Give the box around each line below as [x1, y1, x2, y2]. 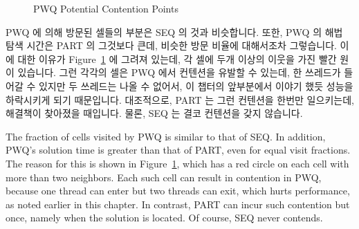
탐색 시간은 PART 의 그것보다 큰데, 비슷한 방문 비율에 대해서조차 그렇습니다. [6, 38, 337, 53]
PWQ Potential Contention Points [33, 1, 178, 15]
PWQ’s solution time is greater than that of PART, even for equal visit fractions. [6, 143, 351, 157]
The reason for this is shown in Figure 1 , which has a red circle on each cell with [6, 156, 349, 170]
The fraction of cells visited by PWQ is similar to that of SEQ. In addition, [6, 129, 326, 143]
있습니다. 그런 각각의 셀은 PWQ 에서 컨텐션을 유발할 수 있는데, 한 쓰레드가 [17, 65, 341, 80]
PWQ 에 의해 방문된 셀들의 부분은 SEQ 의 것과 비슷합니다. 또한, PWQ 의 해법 [6, 24, 343, 39]
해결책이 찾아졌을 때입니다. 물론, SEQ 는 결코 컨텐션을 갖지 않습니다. [6, 106, 303, 120]
